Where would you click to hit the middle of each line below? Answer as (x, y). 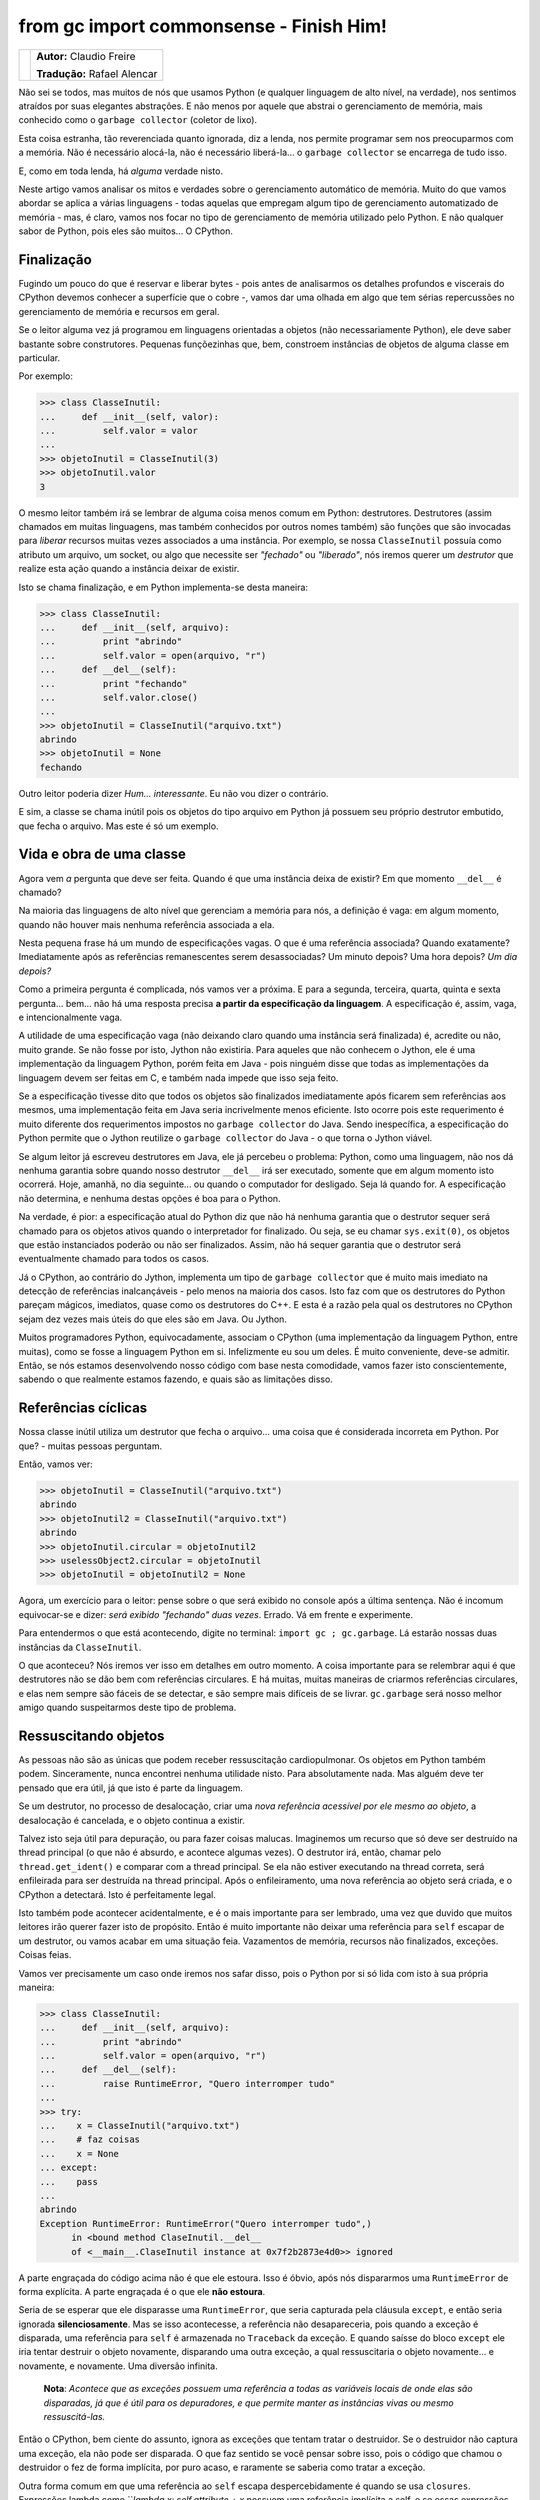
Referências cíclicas (83, 1408)
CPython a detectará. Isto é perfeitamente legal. (117, 1894)
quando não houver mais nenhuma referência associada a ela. (146, 924)
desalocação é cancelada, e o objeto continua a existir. (131, 1820)
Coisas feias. (45, 1955)
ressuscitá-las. (74, 2417)
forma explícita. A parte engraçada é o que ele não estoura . (142, 2291)
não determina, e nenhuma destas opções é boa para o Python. (149, 1198)
